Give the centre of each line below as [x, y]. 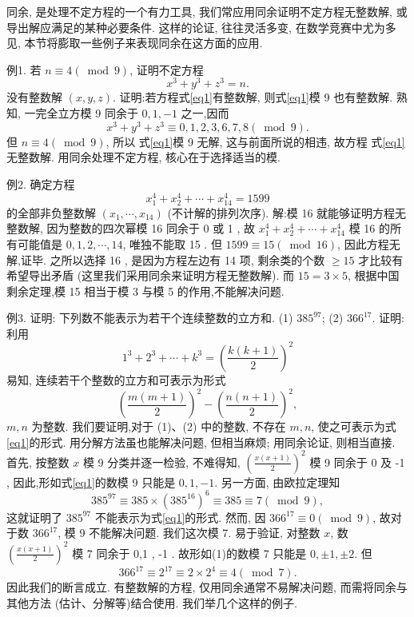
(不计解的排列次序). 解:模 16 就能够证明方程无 [287, 212]
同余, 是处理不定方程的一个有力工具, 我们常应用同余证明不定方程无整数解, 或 [207, 11]
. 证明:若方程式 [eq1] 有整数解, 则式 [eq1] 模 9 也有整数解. [253, 97]
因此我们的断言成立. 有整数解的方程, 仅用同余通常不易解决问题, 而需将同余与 [207, 587]
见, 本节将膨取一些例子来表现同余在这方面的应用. [135, 43]
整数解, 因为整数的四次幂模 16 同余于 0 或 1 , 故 [131, 228]
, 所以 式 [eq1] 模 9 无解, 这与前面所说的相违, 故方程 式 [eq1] [255, 141]
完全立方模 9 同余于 [87, 113]
